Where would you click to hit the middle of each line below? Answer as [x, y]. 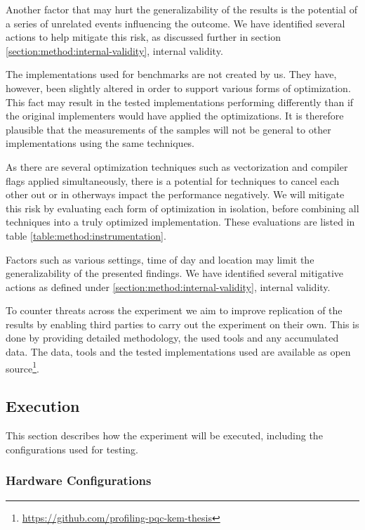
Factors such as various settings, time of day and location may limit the [160, 259]
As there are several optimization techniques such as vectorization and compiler [177, 166]
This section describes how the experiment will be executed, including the [164, 435]
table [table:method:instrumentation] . [86, 235]
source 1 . [22, 367]
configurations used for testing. [72, 449]
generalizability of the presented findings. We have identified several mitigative [175, 273]
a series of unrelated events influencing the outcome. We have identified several [175, 23]
